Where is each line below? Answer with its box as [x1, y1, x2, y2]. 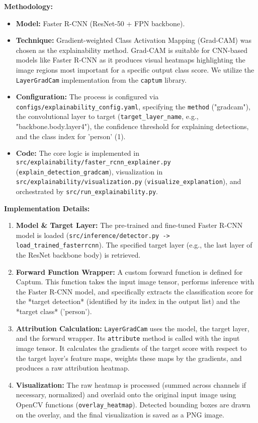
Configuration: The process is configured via [16, 91, 159, 102]
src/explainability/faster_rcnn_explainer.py [16, 158, 171, 166]
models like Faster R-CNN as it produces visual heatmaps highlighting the [16, 54, 245, 65]
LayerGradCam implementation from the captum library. [16, 74, 187, 85]
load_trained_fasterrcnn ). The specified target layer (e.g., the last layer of [16, 239, 252, 250]
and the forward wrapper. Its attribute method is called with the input [16, 333, 240, 343]
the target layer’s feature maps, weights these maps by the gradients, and [16, 352, 242, 363]
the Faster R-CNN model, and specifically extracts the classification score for [16, 286, 253, 296]
